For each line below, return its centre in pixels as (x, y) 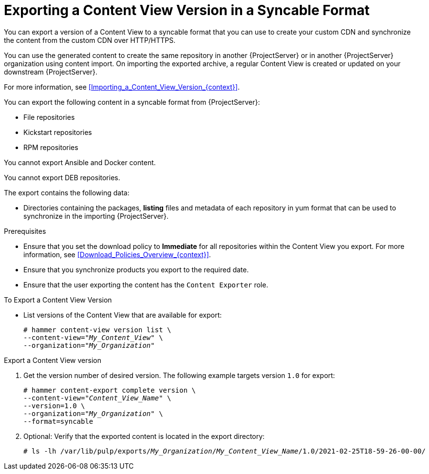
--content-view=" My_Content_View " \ (93, 337)
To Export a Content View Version (58, 300)
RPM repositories (51, 147)
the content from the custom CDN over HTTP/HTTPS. (90, 40)
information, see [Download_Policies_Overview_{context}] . (117, 254)
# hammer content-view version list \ (97, 330)
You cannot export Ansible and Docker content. (80, 162)
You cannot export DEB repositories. (62, 177)
